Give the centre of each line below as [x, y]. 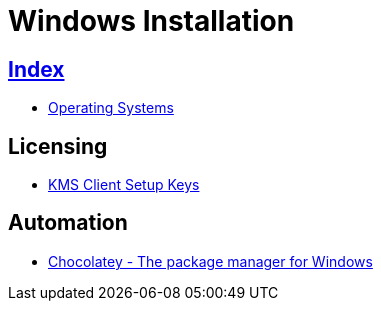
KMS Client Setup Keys [124, 185]
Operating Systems [111, 108]
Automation [68, 223]
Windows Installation [151, 21]
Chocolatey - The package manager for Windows [210, 261]
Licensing [58, 146]
